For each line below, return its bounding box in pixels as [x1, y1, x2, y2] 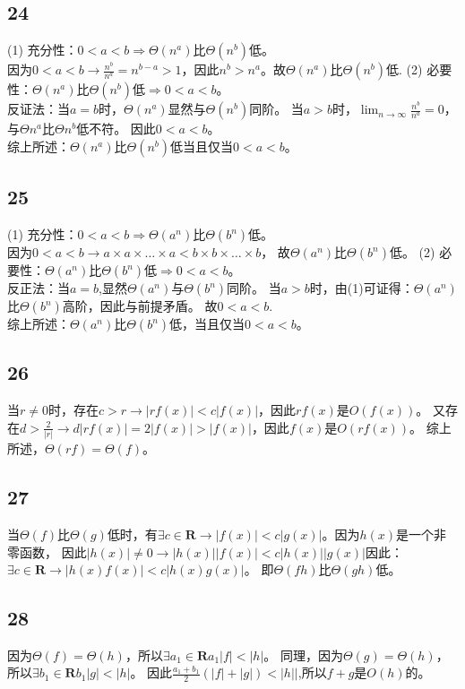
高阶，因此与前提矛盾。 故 [62, 297, 218, 314]
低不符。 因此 [76, 119, 156, 138]
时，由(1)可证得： [309, 279, 414, 297]
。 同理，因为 [263, 645, 343, 664]
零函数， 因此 [7, 542, 87, 561]
